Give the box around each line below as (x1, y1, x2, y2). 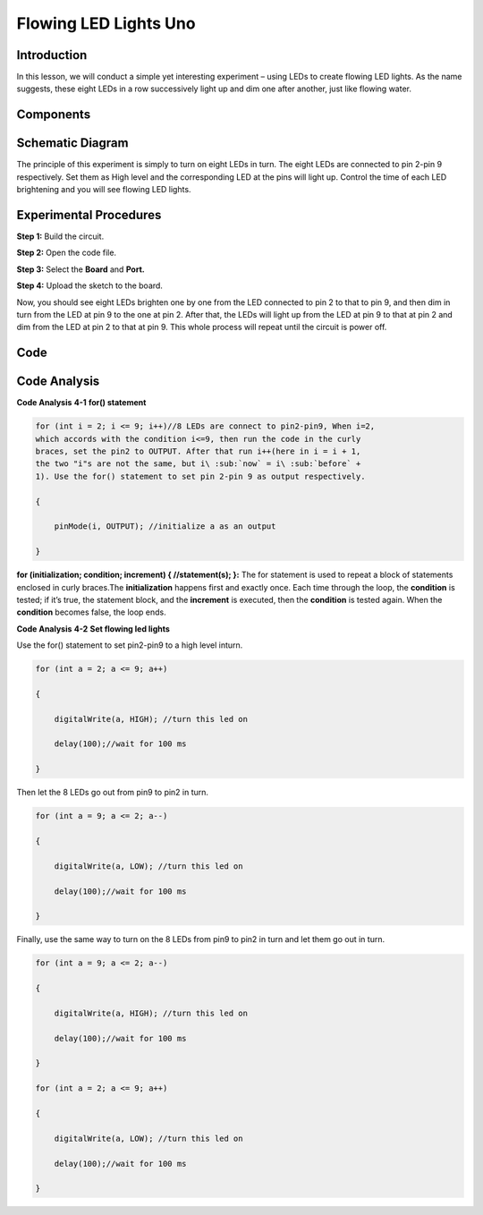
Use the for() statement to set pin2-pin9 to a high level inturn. (16, 640, 243, 650)
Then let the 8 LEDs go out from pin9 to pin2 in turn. (16, 787, 209, 798)
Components (16, 107, 91, 123)
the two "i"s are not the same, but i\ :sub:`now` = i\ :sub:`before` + (35, 459, 361, 469)
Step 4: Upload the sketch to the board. (16, 280, 163, 291)
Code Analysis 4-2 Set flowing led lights (16, 623, 170, 634)
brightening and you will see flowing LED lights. (16, 184, 191, 195)
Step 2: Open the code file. (16, 247, 116, 259)
